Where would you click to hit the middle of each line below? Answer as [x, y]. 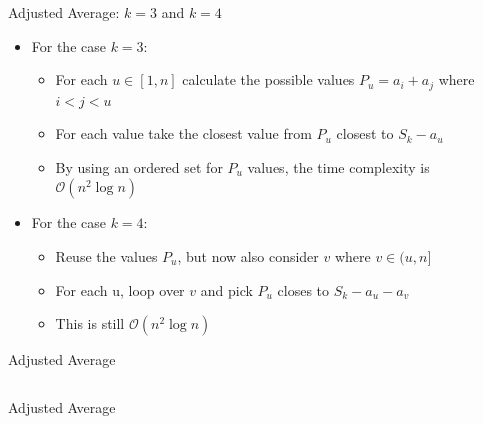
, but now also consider [248, 256]
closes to [303, 289]
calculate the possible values [268, 79]
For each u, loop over [120, 289]
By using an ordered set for [139, 166]
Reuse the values [106, 256]
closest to [365, 133]
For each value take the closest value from [183, 133]
